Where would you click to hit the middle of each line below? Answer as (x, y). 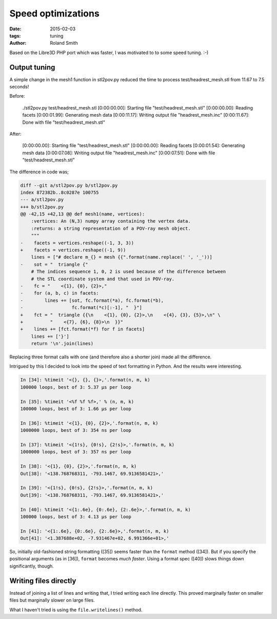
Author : (18, 43)
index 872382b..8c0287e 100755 (60, 192)
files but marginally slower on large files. (52, 600)
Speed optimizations (54, 13)
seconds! (19, 87)
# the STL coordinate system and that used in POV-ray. (103, 279)
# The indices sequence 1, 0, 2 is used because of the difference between (128, 272)
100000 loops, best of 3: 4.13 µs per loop (76, 516)
